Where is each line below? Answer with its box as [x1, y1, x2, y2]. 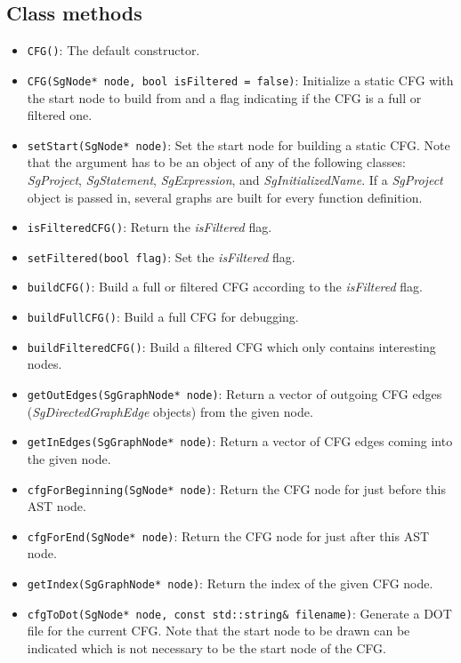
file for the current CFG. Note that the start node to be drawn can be [27, 621, 410, 640]
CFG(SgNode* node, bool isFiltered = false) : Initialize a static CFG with [27, 70, 454, 89]
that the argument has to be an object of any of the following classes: [27, 153, 406, 172]
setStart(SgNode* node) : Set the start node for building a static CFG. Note [27, 135, 450, 154]
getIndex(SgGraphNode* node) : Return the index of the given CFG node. [27, 574, 433, 593]
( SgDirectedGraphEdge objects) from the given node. [27, 402, 313, 420]
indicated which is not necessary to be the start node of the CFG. [27, 638, 386, 657]
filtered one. [27, 106, 93, 124]
